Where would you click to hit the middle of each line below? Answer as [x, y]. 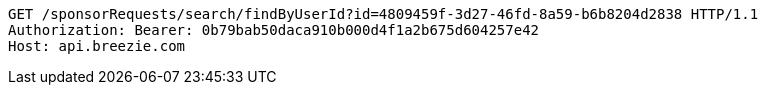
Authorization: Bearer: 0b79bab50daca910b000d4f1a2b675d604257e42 [274, 30]
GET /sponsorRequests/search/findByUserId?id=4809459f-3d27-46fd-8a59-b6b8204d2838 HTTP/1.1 [383, 14]
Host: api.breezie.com [97, 46]
